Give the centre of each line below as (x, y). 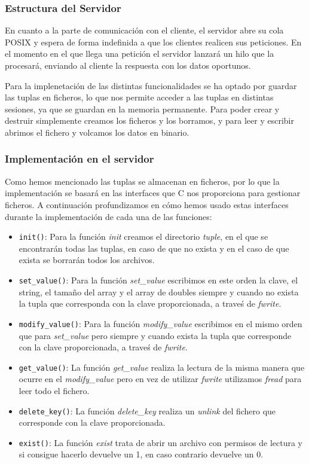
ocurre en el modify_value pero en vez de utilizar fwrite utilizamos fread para (160, 379)
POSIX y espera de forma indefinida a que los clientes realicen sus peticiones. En (153, 42)
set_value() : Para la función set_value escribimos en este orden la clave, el (158, 280)
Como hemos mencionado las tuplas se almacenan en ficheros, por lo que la (142, 181)
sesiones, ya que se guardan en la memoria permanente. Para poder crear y (142, 109)
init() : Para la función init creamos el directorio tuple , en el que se (143, 236)
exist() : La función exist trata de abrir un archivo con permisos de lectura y (161, 442)
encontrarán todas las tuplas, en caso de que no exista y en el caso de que (154, 248)
